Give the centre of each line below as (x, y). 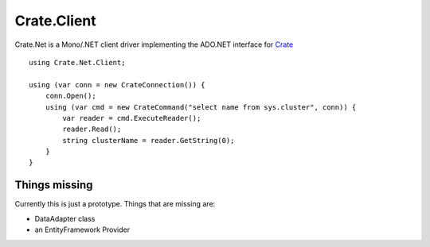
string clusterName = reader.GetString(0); (149, 140)
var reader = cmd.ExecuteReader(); (132, 118)
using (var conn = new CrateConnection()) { (117, 85)
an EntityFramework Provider (82, 230)
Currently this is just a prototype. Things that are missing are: (115, 204)
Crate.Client (56, 21)
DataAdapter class (65, 218)
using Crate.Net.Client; (77, 62)
